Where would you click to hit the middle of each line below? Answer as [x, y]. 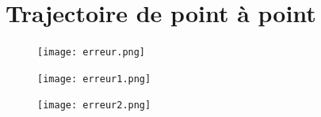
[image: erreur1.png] [94, 79]
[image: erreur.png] [92, 53]
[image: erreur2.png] [94, 106]
